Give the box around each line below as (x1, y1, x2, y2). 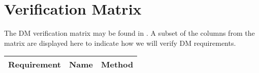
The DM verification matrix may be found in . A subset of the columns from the (4, 28, 255, 38)
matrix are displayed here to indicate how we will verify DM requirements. (4, 37, 236, 48)
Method (101, 58, 134, 70)
